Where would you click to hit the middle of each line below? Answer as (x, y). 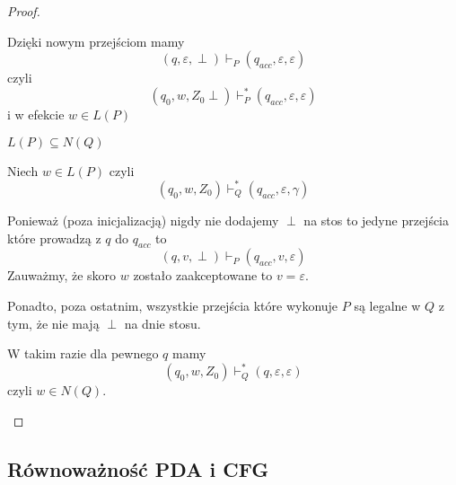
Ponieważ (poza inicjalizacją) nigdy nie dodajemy (143, 220)
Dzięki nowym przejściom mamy (96, 41)
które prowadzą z (54, 238)
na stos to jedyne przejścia (377, 220)
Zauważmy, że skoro (62, 275)
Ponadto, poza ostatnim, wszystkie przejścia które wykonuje (173, 305)
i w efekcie (36, 115)
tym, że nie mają (53, 323)
